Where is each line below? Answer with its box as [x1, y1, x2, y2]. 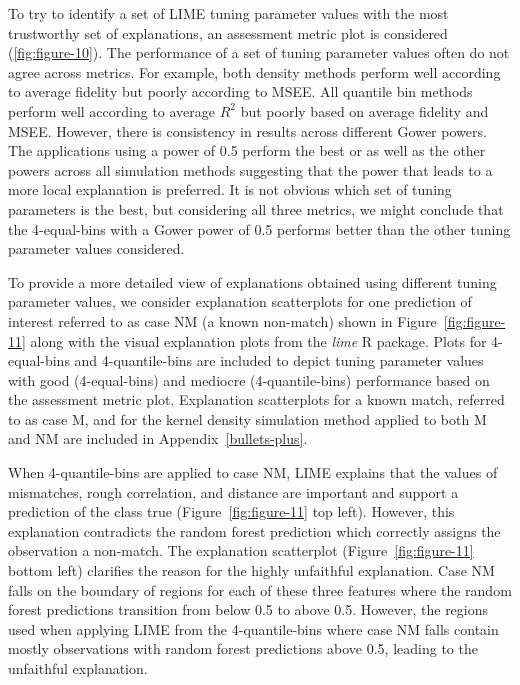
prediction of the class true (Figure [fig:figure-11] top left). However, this [8, 501, 455, 522]
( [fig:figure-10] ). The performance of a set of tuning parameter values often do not [8, 42, 510, 63]
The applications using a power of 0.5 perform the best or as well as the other [8, 140, 486, 161]
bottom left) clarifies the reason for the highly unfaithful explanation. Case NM [8, 560, 495, 581]
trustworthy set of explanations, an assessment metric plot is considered [8, 22, 448, 43]
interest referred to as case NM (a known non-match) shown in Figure [8, 310, 437, 331]
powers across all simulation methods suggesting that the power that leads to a [8, 159, 493, 180]
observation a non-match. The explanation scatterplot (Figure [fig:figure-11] [8, 540, 474, 561]
